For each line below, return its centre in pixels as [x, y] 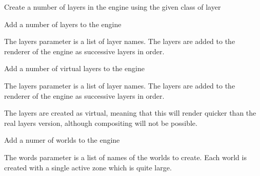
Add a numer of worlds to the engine [62, 140]
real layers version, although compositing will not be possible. [101, 123]
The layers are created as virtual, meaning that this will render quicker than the [130, 113]
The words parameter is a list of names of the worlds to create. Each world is [125, 157]
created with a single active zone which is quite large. [88, 167]
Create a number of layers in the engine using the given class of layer [113, 7]
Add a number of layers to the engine [63, 24]
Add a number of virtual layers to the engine [74, 68]
